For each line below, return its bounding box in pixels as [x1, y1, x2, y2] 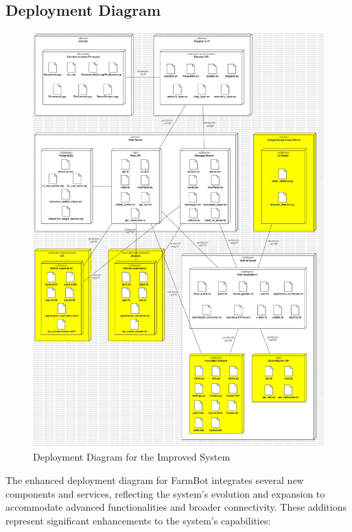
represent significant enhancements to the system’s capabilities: [5, 513, 271, 527]
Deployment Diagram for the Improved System [33, 450, 231, 464]
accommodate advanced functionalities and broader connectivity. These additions [5, 500, 347, 514]
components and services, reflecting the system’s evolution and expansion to [5, 486, 325, 500]
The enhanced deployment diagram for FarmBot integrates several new [5, 473, 304, 487]
